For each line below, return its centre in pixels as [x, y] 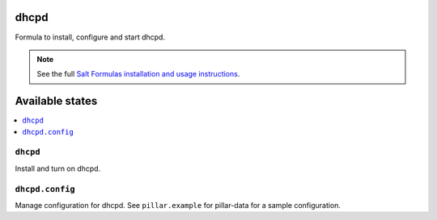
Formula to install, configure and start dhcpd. [90, 37]
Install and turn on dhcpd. [58, 168]
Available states [56, 101]
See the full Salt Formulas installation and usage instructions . [138, 74]
